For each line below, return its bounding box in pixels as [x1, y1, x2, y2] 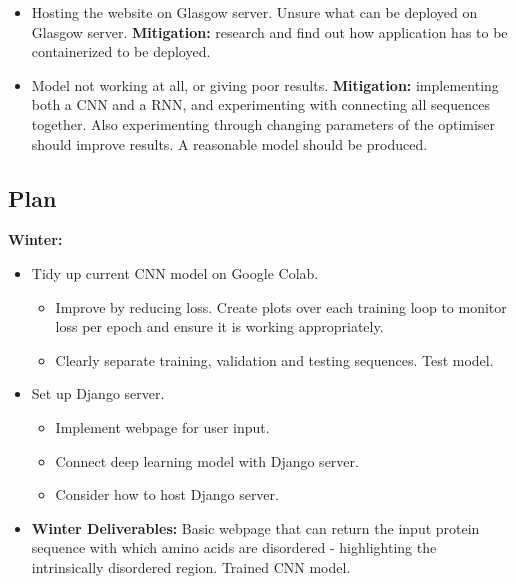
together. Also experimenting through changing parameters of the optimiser [31, 113, 496, 134]
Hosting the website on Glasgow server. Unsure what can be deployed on [31, 2, 478, 22]
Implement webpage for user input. [55, 416, 270, 437]
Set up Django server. [31, 383, 165, 404]
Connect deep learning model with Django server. [55, 450, 359, 471]
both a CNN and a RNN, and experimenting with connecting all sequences [31, 94, 490, 115]
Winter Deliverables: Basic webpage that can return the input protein [31, 517, 480, 538]
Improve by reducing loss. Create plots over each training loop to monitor [55, 296, 507, 317]
